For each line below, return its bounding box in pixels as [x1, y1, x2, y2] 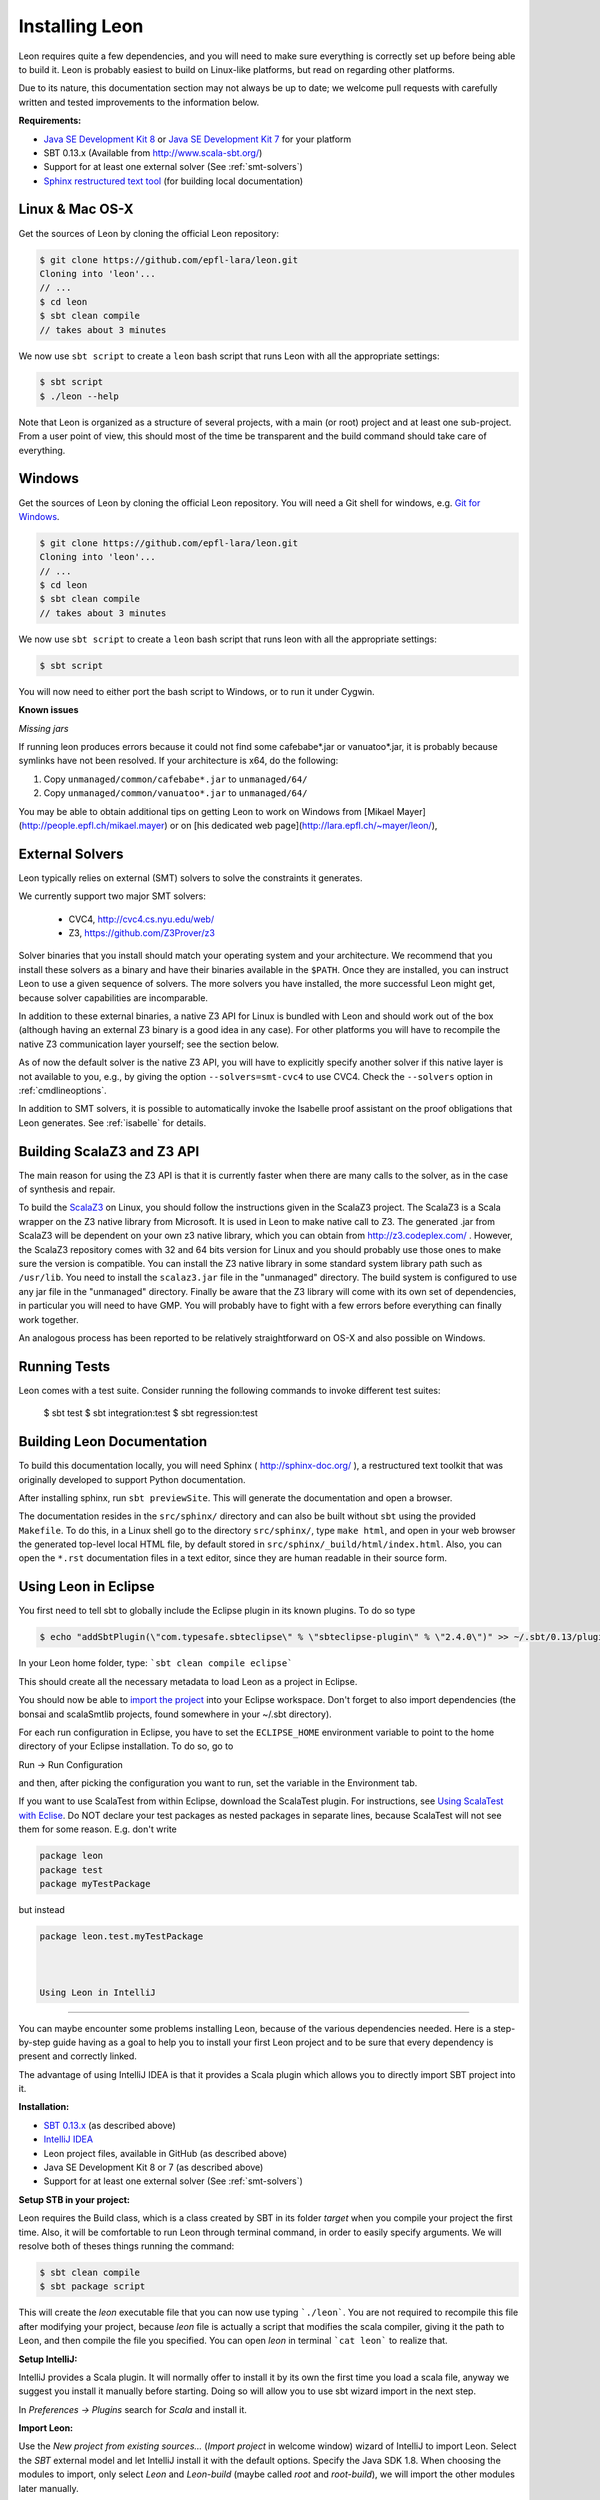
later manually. [18, 2482, 79, 2494]
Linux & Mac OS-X [18, 201, 134, 218]
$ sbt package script [39, 2281, 146, 2292]
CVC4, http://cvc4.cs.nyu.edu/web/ [68, 913, 215, 925]
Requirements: [18, 115, 82, 127]
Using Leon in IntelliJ [39, 1986, 157, 1998]
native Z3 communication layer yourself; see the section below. [18, 1038, 279, 1050]
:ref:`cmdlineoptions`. [18, 1084, 107, 1096]
